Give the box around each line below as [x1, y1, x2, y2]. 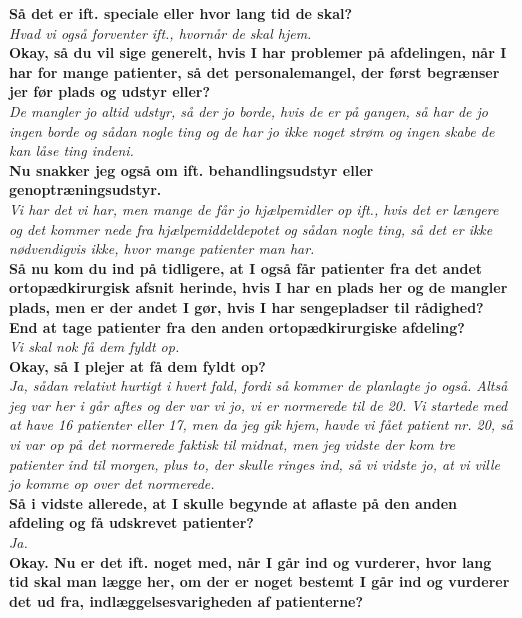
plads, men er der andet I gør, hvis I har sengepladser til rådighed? [9, 296, 484, 317]
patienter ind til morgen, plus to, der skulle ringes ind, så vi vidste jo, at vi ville [9, 453, 501, 474]
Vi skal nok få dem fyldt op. [9, 336, 180, 357]
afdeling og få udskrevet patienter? [9, 512, 254, 533]
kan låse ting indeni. [9, 140, 134, 161]
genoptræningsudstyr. [9, 179, 162, 200]
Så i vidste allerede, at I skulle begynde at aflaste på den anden [9, 492, 458, 513]
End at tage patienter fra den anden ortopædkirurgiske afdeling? [9, 316, 465, 337]
